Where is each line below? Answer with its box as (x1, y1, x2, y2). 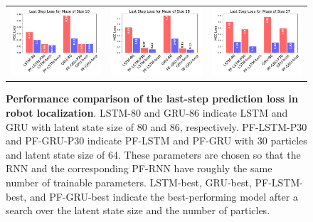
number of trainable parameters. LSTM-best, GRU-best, (6, 174, 252, 189)
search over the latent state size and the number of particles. (6, 203, 270, 218)
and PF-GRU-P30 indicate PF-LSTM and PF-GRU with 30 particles (6, 133, 307, 148)
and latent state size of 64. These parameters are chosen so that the (6, 147, 301, 162)
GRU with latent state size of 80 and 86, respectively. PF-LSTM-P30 (6, 119, 307, 134)
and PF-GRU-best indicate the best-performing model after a (29, 189, 298, 203)
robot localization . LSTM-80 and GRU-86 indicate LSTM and (6, 105, 288, 120)
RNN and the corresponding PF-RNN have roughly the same (6, 161, 272, 176)
